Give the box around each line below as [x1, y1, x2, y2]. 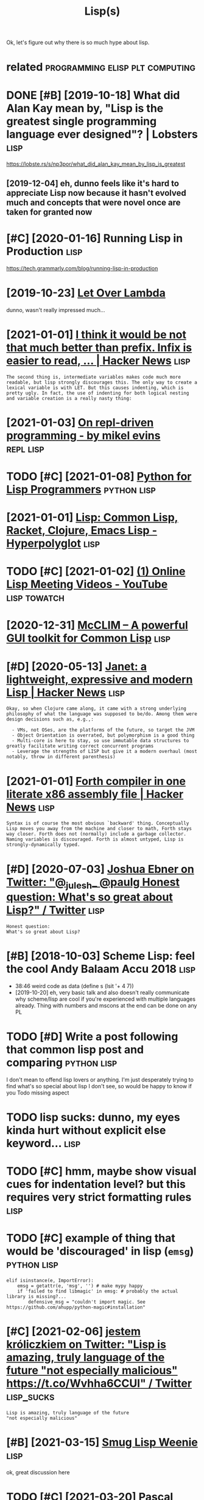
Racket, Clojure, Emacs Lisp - [6, 524, 157, 538]
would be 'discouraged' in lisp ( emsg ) [6, 1244, 194, 1258]
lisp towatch [6, 590, 65, 604]
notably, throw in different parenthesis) [6, 754, 116, 760]
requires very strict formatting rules [6, 1190, 192, 1205]
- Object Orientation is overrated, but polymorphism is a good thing [12, 732, 195, 738]
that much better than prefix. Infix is [6, 341, 192, 354]
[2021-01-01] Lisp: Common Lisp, [6, 511, 178, 524]
